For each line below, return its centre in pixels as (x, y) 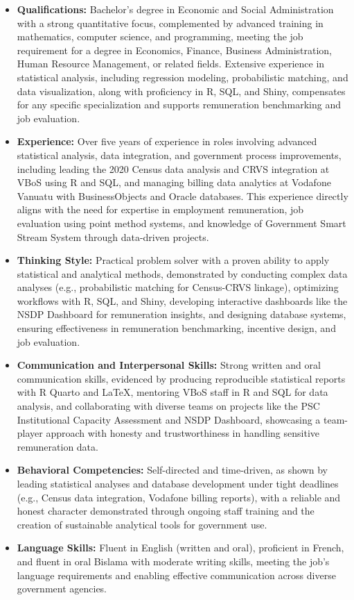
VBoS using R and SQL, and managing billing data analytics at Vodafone (174, 182)
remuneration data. (57, 446)
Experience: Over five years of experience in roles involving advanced (167, 141)
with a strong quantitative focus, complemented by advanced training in (170, 23)
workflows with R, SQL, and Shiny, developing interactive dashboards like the (182, 300)
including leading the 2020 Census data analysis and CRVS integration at (173, 168)
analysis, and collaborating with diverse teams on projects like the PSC (168, 406)
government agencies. (62, 589)
